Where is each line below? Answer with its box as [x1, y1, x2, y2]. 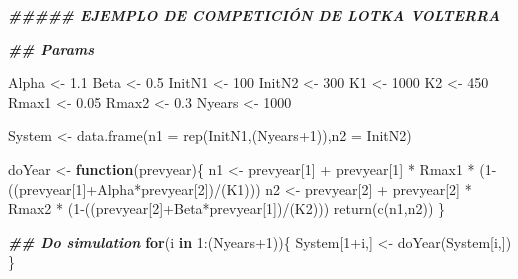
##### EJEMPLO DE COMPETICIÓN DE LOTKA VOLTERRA [8, 5, 501, 25]
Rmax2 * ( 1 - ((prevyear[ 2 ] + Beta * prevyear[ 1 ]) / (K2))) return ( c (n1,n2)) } [8, 198, 446, 219]
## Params [8, 38, 95, 59]
